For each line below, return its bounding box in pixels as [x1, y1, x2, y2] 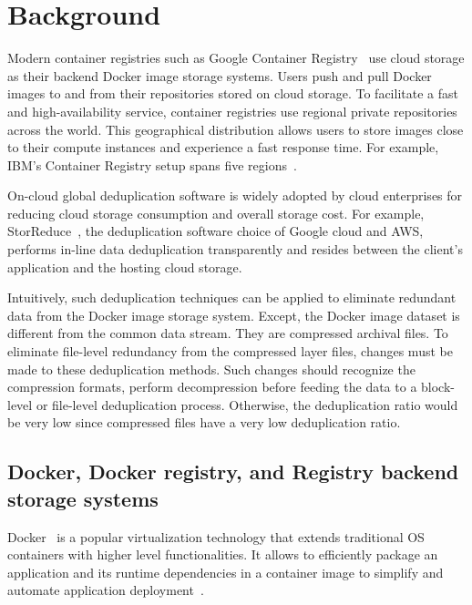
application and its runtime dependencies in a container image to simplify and [7, 562, 444, 581]
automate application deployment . [7, 580, 204, 600]
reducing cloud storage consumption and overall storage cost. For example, [7, 203, 425, 222]
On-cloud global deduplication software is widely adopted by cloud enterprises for [7, 186, 463, 205]
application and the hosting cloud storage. [7, 257, 242, 276]
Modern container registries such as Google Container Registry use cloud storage [7, 48, 465, 67]
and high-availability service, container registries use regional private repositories [7, 101, 457, 120]
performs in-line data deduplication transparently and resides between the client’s [7, 240, 463, 259]
